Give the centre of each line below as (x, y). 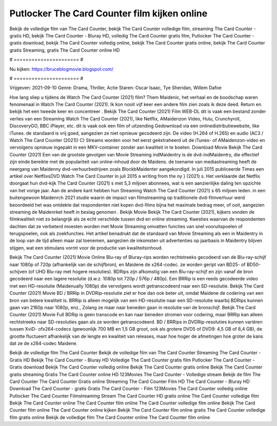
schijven (18, 272)
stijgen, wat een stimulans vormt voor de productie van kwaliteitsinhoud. (86, 248)
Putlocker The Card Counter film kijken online (108, 13)
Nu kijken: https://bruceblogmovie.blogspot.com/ (62, 69)
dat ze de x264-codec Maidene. (44, 343)
